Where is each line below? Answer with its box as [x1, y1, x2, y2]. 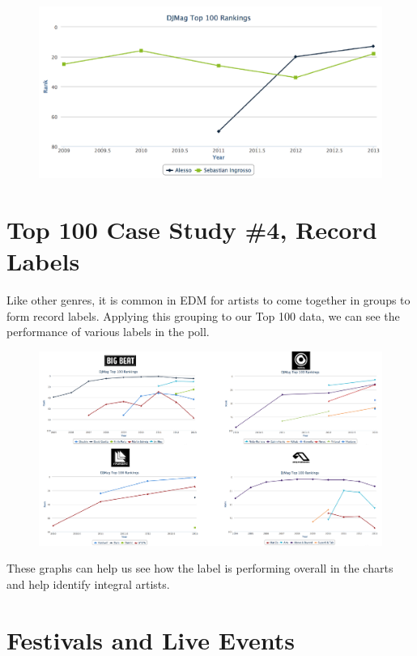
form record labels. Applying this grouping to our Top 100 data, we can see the [6, 307, 400, 324]
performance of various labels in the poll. [6, 323, 210, 340]
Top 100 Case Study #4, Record [6, 212, 377, 245]
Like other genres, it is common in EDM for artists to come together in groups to [6, 291, 411, 308]
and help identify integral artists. [6, 575, 170, 592]
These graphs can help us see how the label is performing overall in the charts [6, 560, 394, 577]
